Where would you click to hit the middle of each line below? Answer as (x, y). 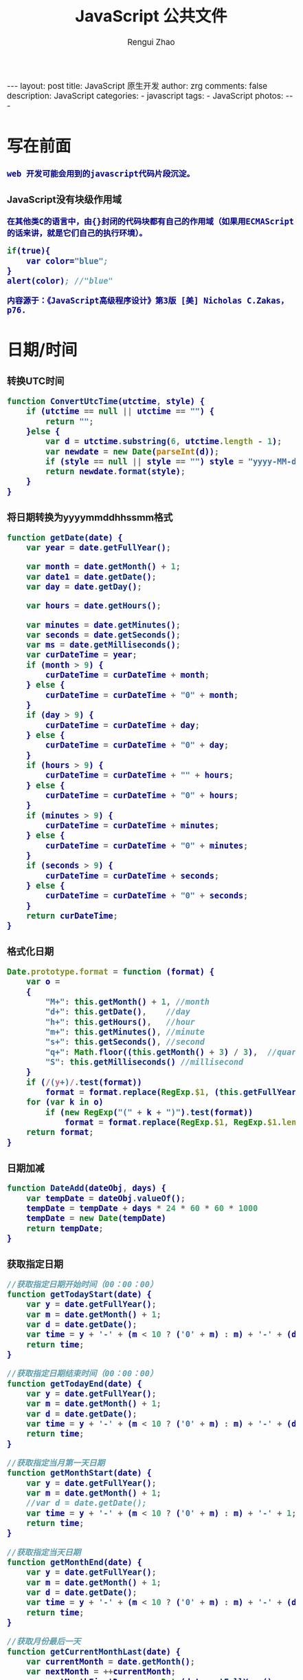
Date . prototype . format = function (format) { (111, 972)
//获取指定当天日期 (44, 1552)
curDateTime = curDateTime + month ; (127, 675)
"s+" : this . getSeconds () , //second (125, 1042)
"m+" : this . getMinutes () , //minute (125, 1032)
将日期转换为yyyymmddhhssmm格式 (90, 517)
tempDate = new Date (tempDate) (96, 1219)
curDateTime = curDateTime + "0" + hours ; (142, 796)
